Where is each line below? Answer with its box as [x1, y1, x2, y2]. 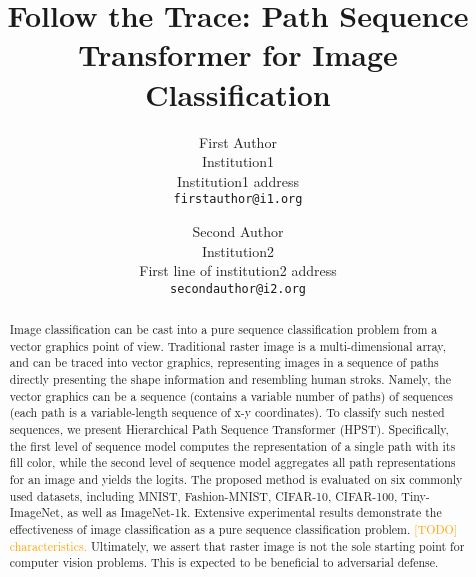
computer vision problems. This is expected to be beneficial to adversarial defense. [9, 554, 439, 571]
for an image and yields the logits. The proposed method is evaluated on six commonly [9, 471, 463, 488]
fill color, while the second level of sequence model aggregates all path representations [9, 454, 456, 471]
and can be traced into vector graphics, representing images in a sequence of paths [9, 354, 439, 371]
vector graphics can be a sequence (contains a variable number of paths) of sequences [9, 387, 453, 404]
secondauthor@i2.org [169, 281, 307, 296]
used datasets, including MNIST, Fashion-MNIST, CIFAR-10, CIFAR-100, [9, 487, 398, 504]
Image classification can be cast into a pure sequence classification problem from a [9, 321, 438, 338]
